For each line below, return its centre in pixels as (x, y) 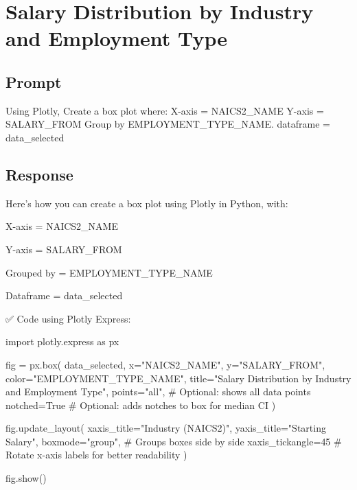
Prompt (34, 81)
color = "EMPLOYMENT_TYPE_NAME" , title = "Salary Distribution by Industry (178, 378)
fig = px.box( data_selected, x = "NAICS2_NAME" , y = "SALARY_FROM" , (165, 364)
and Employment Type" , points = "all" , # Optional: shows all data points (158, 392)
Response (39, 174)
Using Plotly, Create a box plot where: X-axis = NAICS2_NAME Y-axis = (165, 110)
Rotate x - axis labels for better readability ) (96, 455)
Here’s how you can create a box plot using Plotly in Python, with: (147, 203)
